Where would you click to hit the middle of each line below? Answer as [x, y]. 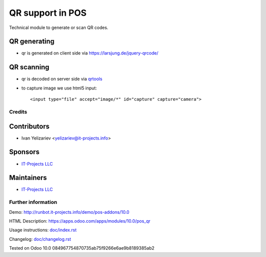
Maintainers [28, 178]
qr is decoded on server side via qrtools [62, 79]
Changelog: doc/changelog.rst [40, 239]
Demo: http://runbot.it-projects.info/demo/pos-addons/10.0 [69, 212]
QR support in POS [48, 13]
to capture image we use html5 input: [59, 88]
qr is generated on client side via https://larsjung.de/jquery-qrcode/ [90, 53]
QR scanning [29, 67]
